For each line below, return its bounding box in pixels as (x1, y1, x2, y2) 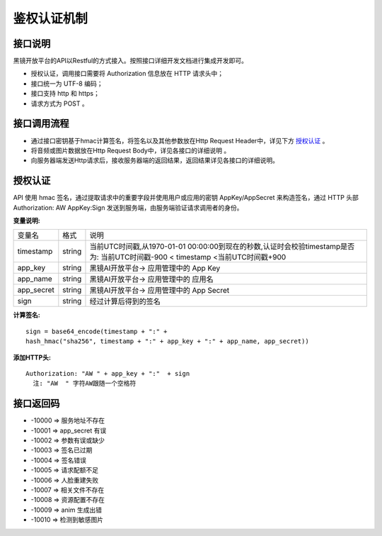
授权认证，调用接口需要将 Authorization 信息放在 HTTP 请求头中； (30, 69, 224, 78)
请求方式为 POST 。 (30, 99, 88, 108)
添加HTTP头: (13, 353, 51, 362)
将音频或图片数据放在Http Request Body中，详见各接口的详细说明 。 (30, 146, 231, 155)
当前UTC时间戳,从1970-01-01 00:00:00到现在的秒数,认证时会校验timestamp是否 (89, 242, 355, 252)
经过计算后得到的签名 (89, 296, 161, 306)
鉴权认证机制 (13, 11, 88, 26)
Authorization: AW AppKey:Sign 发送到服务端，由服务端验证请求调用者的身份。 (13, 203, 243, 212)
